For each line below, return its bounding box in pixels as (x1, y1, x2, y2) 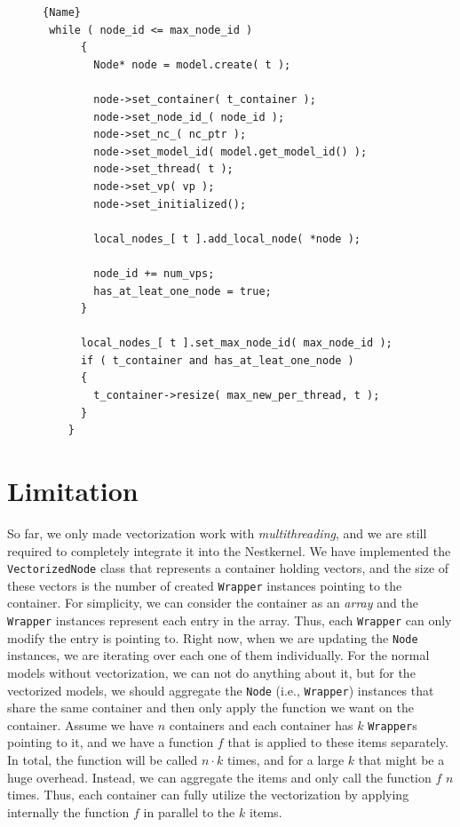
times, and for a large (226, 751, 345, 769)
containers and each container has (169, 715, 353, 734)
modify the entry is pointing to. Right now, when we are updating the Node (7, 628, 418, 647)
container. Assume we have (7, 715, 155, 734)
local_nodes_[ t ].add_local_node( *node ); (93, 232, 361, 245)
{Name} (43, 6, 81, 19)
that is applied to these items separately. (227, 733, 448, 751)
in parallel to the (143, 802, 235, 821)
